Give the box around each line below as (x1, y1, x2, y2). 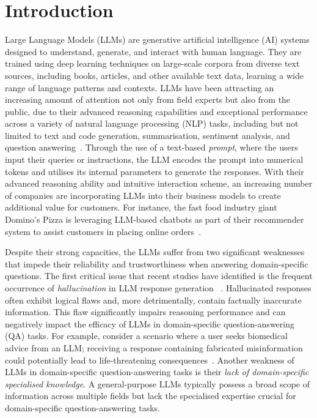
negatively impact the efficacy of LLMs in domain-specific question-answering (5, 317, 294, 330)
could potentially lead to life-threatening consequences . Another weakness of (5, 353, 294, 366)
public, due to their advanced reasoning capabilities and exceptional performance (5, 105, 308, 118)
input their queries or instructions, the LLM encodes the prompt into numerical (5, 153, 304, 166)
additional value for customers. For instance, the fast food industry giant (5, 201, 277, 214)
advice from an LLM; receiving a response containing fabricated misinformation (5, 341, 303, 354)
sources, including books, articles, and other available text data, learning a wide (5, 69, 304, 81)
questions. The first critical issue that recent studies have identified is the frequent (5, 269, 313, 282)
